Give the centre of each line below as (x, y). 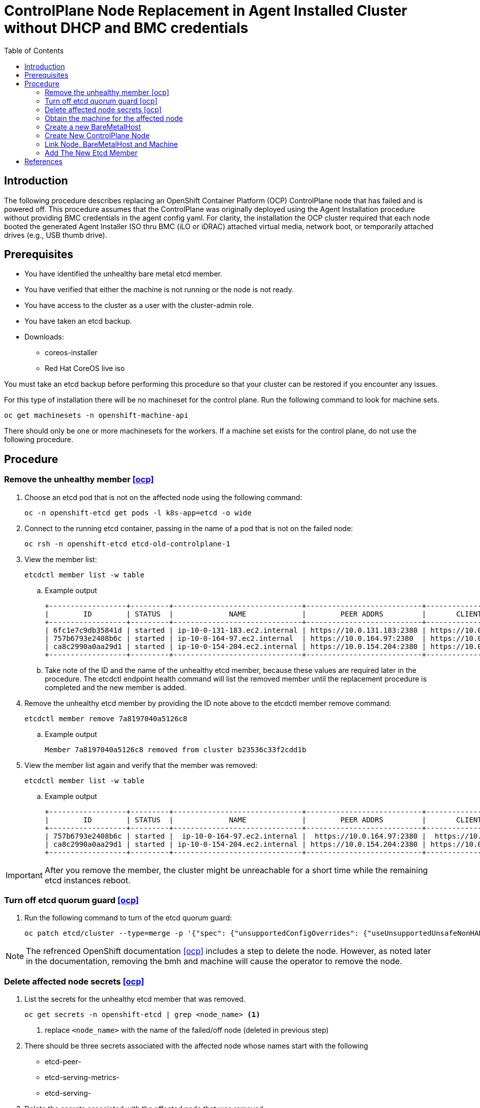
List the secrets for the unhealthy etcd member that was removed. (135, 999)
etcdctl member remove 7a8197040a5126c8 (106, 718)
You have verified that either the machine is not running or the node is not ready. (159, 290)
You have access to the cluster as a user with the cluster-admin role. (139, 305)
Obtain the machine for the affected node (114, 118)
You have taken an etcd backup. (78, 321)
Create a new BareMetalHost (93, 127)
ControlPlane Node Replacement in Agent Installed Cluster (206, 11)
